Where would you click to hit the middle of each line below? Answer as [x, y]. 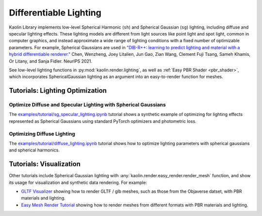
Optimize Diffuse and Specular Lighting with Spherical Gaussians [87, 105]
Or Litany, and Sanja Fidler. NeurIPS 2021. [50, 61]
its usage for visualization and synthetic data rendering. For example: [78, 183]
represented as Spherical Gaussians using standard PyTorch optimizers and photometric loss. [103, 121]
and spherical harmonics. [34, 150]
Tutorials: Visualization [45, 164]
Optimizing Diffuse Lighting [42, 133]
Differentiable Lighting [55, 13]
